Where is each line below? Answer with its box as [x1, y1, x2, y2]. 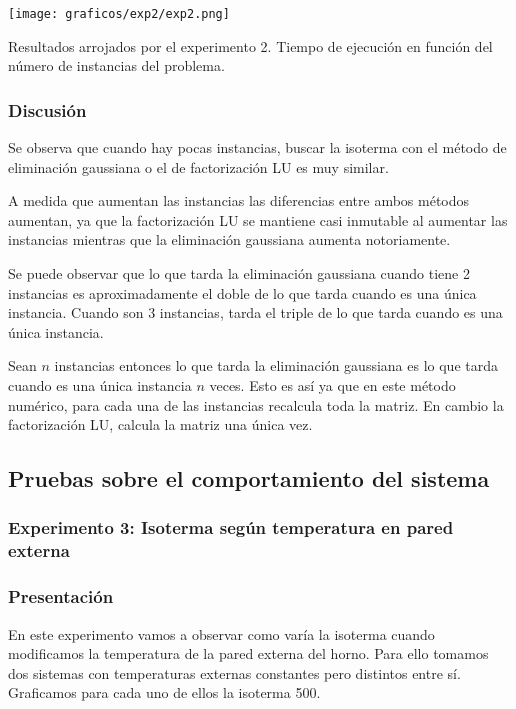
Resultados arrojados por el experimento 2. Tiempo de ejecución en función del [8, 35, 493, 56]
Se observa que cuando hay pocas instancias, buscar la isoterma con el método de [8, 137, 507, 158]
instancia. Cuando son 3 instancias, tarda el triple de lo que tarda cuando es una [8, 302, 503, 323]
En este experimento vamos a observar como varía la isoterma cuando [8, 623, 435, 644]
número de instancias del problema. [8, 55, 225, 76]
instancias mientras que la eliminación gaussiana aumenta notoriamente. [8, 229, 451, 250]
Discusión [8, 97, 87, 122]
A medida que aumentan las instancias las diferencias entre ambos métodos [8, 190, 470, 211]
